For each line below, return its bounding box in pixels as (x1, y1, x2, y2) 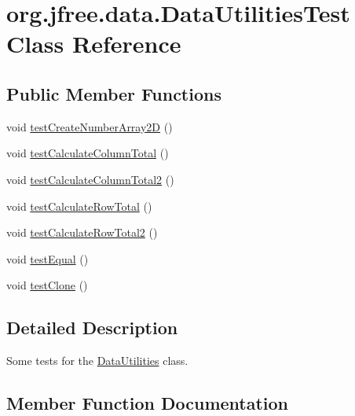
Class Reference (6, 28, 181, 60)
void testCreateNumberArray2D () (6, 118, 173, 134)
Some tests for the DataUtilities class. (6, 352, 188, 369)
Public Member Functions (6, 81, 221, 105)
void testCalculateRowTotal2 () (6, 224, 158, 241)
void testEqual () (6, 250, 89, 267)
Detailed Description (6, 315, 178, 340)
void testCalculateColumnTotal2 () (6, 171, 174, 187)
